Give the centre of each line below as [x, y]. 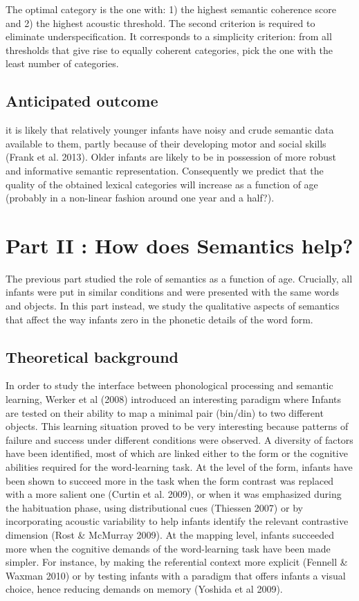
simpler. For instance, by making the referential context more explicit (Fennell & [177, 562]
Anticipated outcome [82, 101]
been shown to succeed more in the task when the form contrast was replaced [170, 480]
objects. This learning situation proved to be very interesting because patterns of [177, 426]
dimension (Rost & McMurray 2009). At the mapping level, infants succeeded [170, 534]
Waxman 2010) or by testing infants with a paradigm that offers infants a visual [176, 575]
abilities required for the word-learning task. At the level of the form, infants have [179, 467]
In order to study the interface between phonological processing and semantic [169, 385]
